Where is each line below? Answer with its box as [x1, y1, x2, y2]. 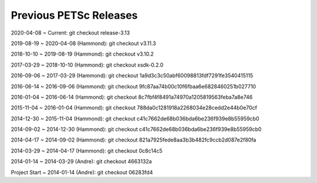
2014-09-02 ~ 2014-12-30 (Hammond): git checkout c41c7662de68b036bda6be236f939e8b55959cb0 [11, 126, 262, 133]
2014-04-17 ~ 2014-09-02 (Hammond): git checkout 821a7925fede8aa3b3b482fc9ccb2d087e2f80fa [11, 136, 257, 143]
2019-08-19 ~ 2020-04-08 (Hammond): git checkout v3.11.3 [11, 40, 156, 47]
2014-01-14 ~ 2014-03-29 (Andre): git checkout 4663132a [11, 158, 152, 165]
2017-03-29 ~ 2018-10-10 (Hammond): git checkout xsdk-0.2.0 [11, 61, 164, 68]
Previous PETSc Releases [11, 9, 138, 22]
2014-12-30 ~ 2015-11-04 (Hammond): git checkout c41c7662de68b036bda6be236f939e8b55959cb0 [11, 115, 259, 122]
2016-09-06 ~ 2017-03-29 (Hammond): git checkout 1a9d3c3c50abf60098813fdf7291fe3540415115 [11, 72, 254, 79]
